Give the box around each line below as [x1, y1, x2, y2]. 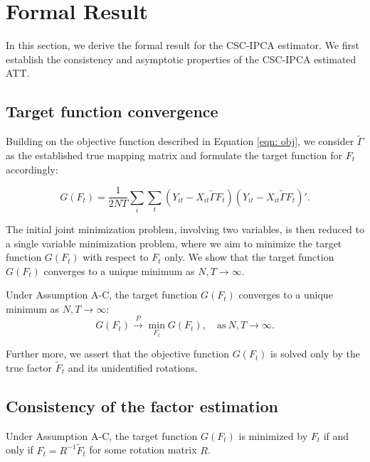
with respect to [83, 249, 149, 264]
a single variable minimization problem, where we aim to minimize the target [6, 235, 342, 250]
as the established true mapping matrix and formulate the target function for [6, 147, 342, 162]
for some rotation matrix [89, 442, 197, 457]
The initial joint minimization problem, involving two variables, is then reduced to [6, 221, 364, 236]
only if [6, 442, 33, 457]
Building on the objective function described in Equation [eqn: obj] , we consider [6, 134, 354, 149]
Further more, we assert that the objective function [6, 346, 229, 361]
